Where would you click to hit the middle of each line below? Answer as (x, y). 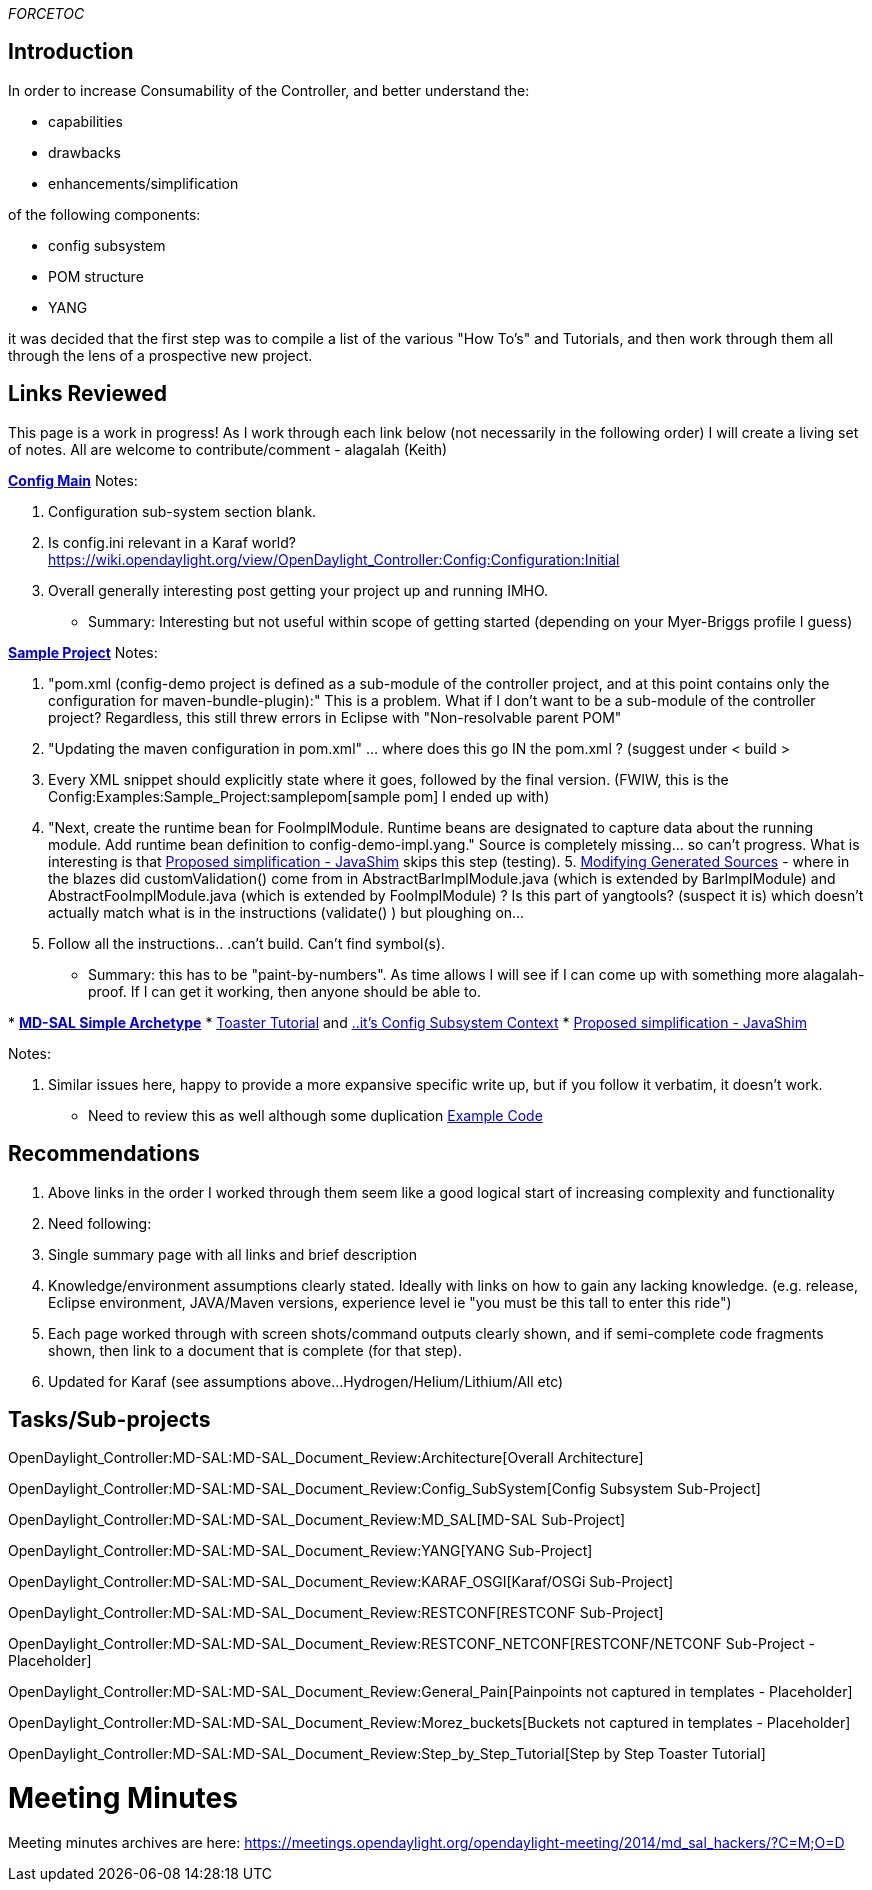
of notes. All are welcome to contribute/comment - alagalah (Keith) (228, 449)
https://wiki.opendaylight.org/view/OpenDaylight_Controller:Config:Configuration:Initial (334, 559)
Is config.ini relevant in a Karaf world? (172, 542)
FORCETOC (46, 13)
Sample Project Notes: (83, 652)
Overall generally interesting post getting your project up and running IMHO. (298, 590)
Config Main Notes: (73, 480)
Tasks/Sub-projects (109, 1419)
